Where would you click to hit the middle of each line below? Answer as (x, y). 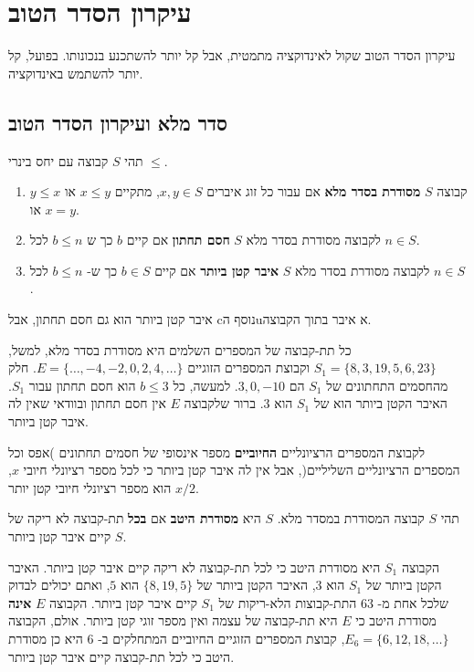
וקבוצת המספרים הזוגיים (248, 367)
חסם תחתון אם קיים (178, 240)
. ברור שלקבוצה (224, 403)
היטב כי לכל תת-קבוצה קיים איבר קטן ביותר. (121, 656)
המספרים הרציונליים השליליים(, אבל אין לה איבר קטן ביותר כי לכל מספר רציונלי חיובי (242, 470)
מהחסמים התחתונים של (387, 385)
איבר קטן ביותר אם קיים (217, 270)
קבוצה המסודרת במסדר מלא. (351, 518)
